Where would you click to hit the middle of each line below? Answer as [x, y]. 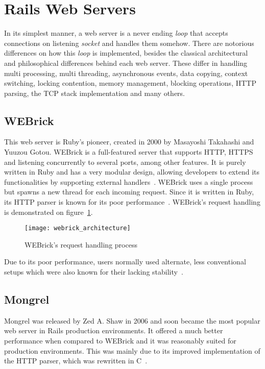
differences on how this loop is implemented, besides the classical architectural [126, 53]
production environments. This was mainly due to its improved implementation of [132, 350]
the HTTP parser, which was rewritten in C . [76, 361]
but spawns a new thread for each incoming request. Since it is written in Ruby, [129, 192]
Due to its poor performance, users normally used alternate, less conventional [125, 262]
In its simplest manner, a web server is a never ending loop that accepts [116, 33]
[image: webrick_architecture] [78, 228]
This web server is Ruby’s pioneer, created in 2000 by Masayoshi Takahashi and [129, 142]
